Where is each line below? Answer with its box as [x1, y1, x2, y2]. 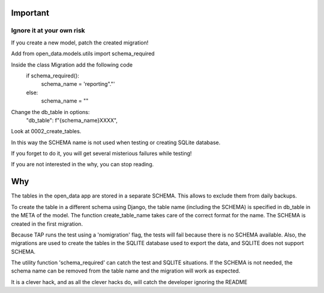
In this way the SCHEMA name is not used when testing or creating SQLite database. [11, 139, 221, 146]
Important [11, 8, 49, 18]
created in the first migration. [11, 220, 83, 228]
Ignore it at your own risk [11, 26, 85, 35]
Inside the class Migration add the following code [11, 61, 133, 68]
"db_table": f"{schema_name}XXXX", [26, 116, 118, 124]
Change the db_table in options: [11, 108, 90, 115]
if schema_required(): [26, 72, 79, 79]
